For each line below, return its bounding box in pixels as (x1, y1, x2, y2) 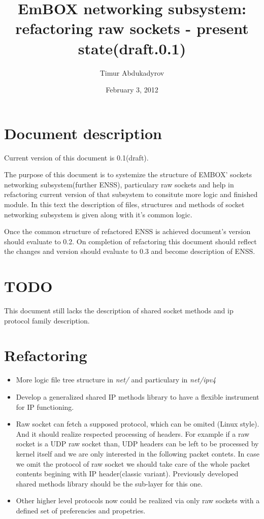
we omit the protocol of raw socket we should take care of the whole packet (16, 458, 250, 469)
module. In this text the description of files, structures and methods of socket (4, 199, 245, 209)
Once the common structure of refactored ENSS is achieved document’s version (4, 226, 251, 237)
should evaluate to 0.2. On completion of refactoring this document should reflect (4, 236, 257, 246)
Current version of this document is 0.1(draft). (4, 152, 149, 163)
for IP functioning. (16, 401, 74, 412)
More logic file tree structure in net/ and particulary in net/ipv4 (16, 374, 216, 385)
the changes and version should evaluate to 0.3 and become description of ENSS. (4, 246, 255, 256)
